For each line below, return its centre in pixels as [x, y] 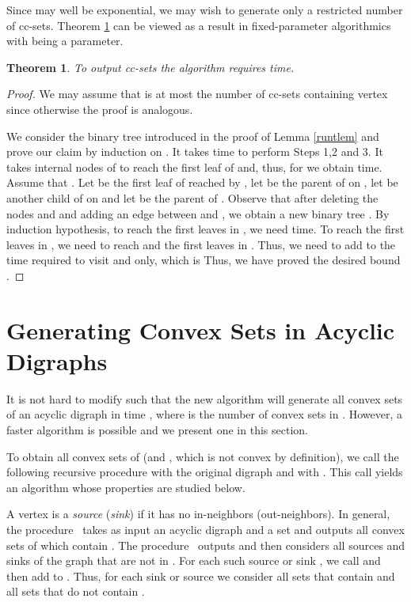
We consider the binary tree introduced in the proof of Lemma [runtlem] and [193, 136]
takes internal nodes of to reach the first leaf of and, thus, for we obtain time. [194, 167]
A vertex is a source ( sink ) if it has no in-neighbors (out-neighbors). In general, [198, 514]
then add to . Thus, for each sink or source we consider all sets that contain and [201, 575]
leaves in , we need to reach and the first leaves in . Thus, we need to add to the [201, 244]
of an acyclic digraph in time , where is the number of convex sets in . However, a [205, 414]
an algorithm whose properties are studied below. [126, 487]
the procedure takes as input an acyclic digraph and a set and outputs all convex [205, 529]
